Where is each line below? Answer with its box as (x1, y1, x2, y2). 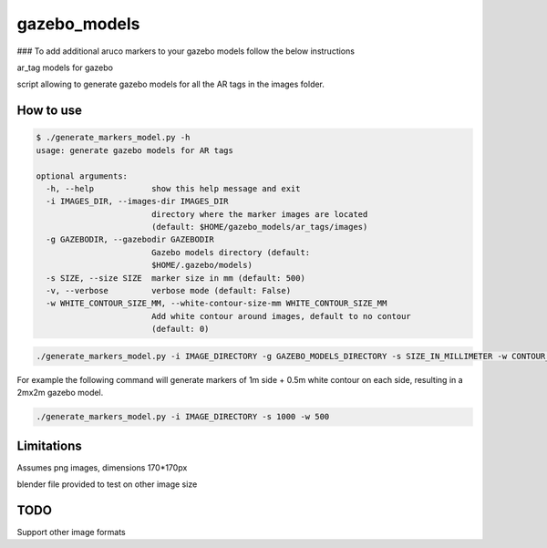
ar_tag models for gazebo (16, 62, 114, 73)
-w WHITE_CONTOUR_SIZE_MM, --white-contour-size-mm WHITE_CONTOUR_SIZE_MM (46, 298, 387, 309)
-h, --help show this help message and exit (46, 183, 301, 193)
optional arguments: (36, 171, 128, 181)
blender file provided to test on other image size (16, 479, 198, 490)
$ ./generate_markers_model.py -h (36, 132, 191, 143)
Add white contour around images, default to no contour (150, 311, 412, 321)
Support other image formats (16, 526, 127, 537)
